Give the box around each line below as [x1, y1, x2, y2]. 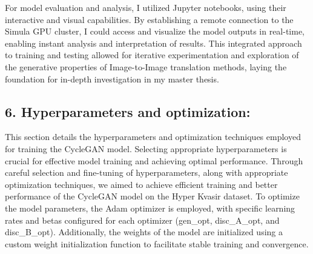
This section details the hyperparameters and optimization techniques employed [5, 130, 301, 143]
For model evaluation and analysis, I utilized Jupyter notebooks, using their [5, 1, 286, 13]
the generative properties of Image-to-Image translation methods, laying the [5, 60, 287, 73]
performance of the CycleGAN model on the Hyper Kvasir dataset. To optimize [5, 190, 300, 202]
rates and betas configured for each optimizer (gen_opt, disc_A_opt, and [5, 213, 280, 226]
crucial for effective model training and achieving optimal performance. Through [5, 154, 303, 167]
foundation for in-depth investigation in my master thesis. [5, 72, 219, 85]
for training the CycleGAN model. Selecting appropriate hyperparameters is [5, 142, 287, 155]
